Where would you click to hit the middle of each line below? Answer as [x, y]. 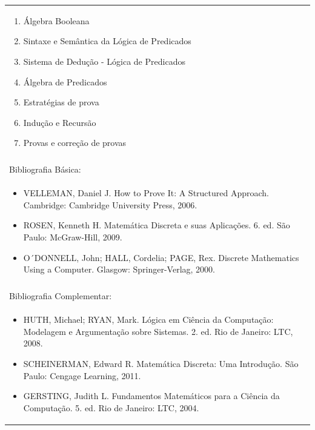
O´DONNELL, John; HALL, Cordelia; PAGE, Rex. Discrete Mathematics [161, 257]
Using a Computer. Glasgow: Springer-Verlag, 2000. [119, 269]
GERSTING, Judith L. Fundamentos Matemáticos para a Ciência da [151, 396]
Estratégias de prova [61, 102]
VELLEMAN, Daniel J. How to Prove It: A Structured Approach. [146, 193]
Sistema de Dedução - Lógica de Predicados [104, 61]
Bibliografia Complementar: [61, 296]
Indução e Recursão [60, 122]
